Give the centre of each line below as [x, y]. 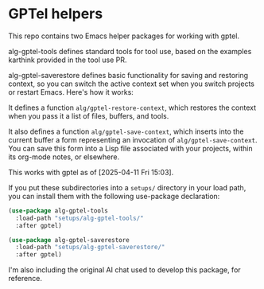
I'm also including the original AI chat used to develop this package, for [124, 270]
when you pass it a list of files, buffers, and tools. [89, 115]
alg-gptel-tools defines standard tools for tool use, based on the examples [130, 51]
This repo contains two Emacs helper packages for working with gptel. [124, 36]
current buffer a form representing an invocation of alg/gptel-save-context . [133, 139]
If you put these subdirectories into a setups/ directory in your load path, [127, 187]
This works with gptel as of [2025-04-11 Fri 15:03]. [91, 172]
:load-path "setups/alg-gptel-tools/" [80, 218]
